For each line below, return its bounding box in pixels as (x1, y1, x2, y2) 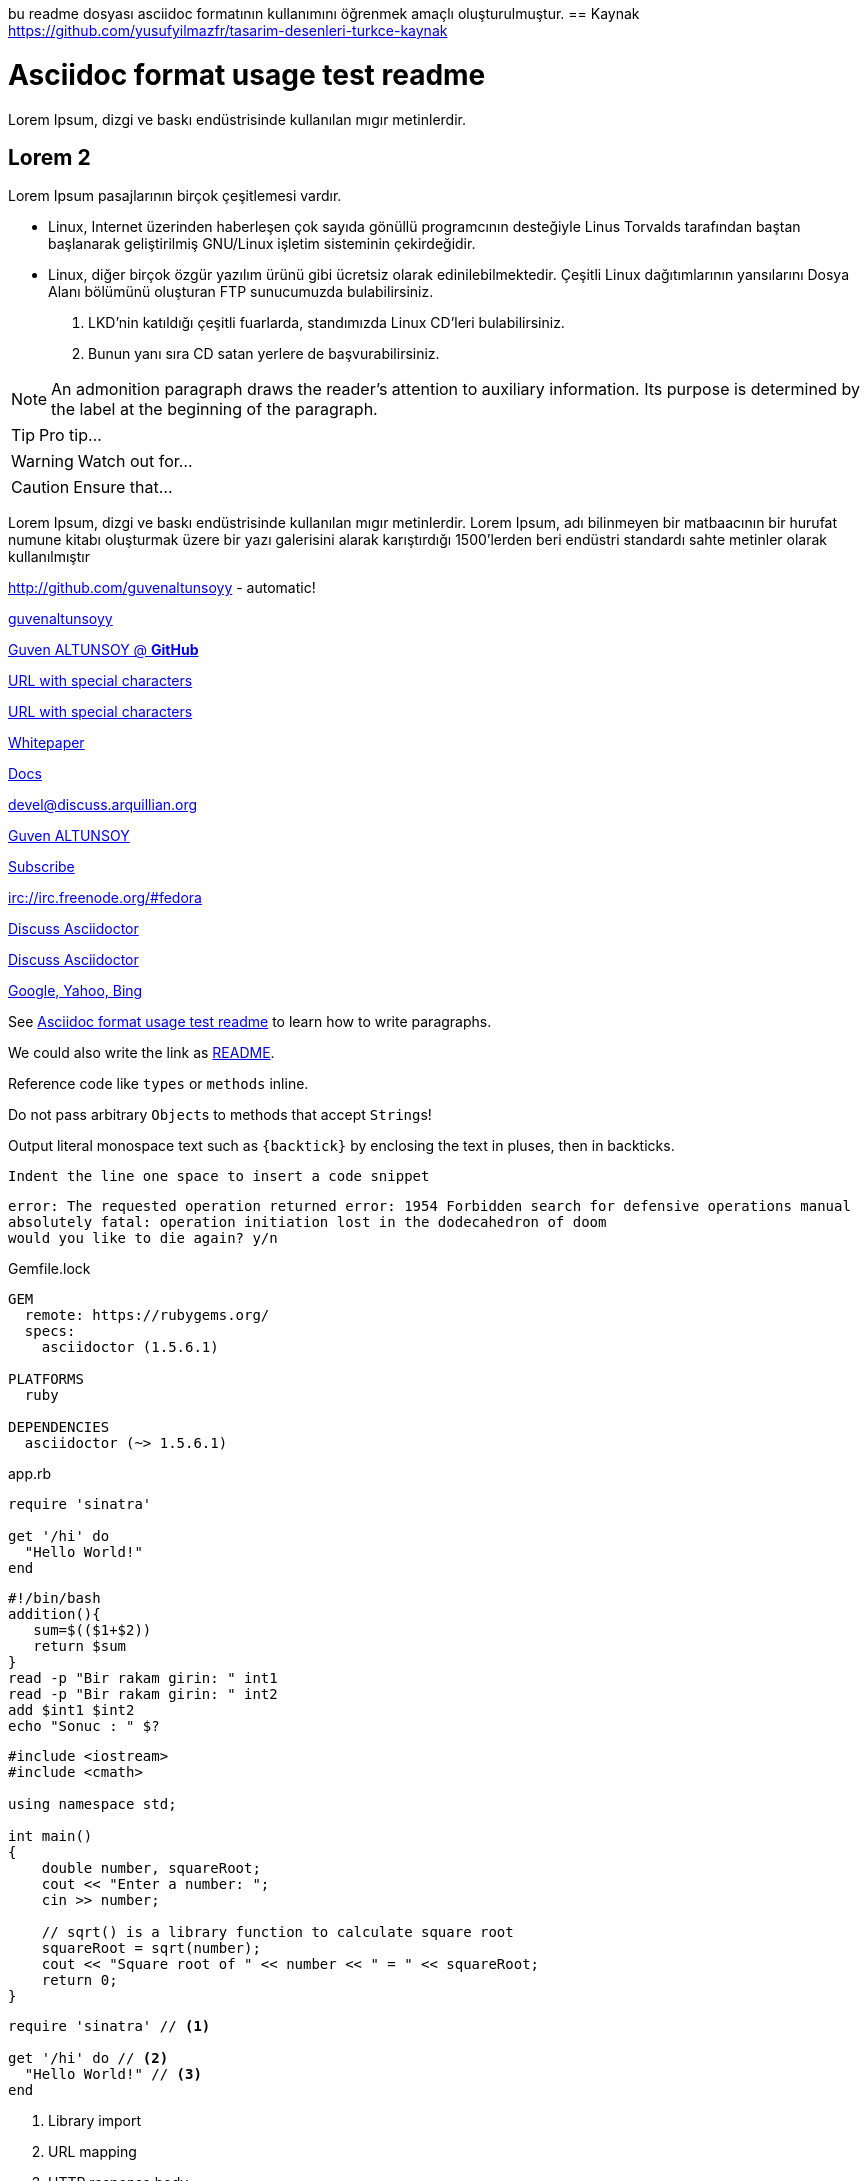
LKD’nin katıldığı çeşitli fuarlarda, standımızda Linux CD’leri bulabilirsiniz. (88, 314, 565, 332)
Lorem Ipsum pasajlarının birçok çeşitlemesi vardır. (8, 187, 342, 205)
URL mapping (48, 2143, 137, 2161)
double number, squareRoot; (41, 1860, 261, 1877)
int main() (8, 1828, 93, 1845)
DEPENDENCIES (8, 1419, 110, 1436)
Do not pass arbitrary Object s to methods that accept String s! (8, 1106, 432, 1124)
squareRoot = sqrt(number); (41, 1940, 261, 1957)
